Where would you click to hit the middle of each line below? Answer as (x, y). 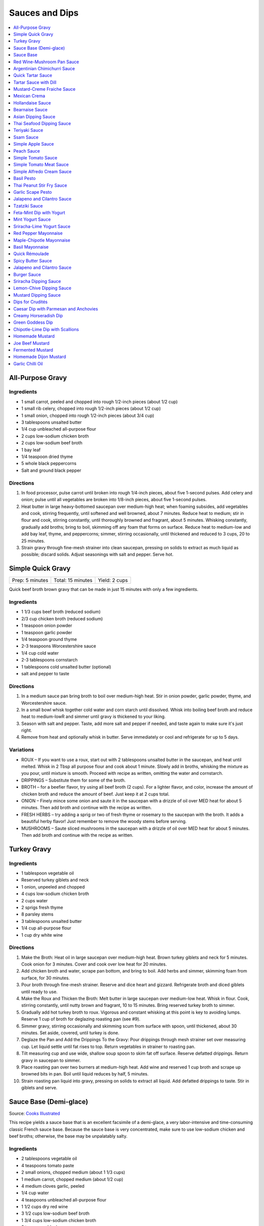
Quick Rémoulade (31, 254)
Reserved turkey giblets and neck (55, 880)
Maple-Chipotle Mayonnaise (42, 240)
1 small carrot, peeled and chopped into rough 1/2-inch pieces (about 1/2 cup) (99, 402)
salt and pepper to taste (45, 673)
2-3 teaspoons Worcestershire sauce (59, 646)
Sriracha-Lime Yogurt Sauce (42, 226)
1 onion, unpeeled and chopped (53, 887)
